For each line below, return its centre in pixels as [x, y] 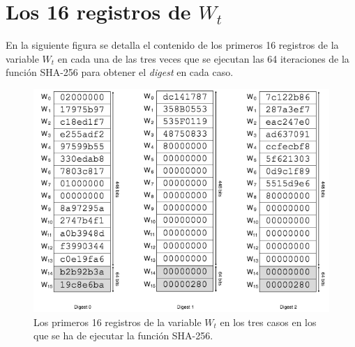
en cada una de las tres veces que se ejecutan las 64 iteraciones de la [203, 58]
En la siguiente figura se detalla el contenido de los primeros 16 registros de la [172, 45]
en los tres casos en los [268, 322]
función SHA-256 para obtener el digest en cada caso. [120, 72]
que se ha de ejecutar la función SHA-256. [123, 336]
